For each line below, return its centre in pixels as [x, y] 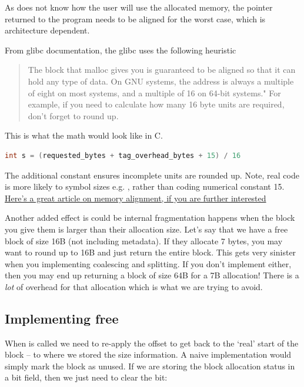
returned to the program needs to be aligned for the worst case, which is [135, 18]
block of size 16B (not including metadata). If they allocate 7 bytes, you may [144, 240]
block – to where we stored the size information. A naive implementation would [148, 354]
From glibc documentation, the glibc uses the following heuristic [121, 50]
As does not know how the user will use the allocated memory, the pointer [139, 7]
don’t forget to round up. [73, 115]
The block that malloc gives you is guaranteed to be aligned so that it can [162, 70]
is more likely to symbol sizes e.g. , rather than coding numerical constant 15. [145, 186]
